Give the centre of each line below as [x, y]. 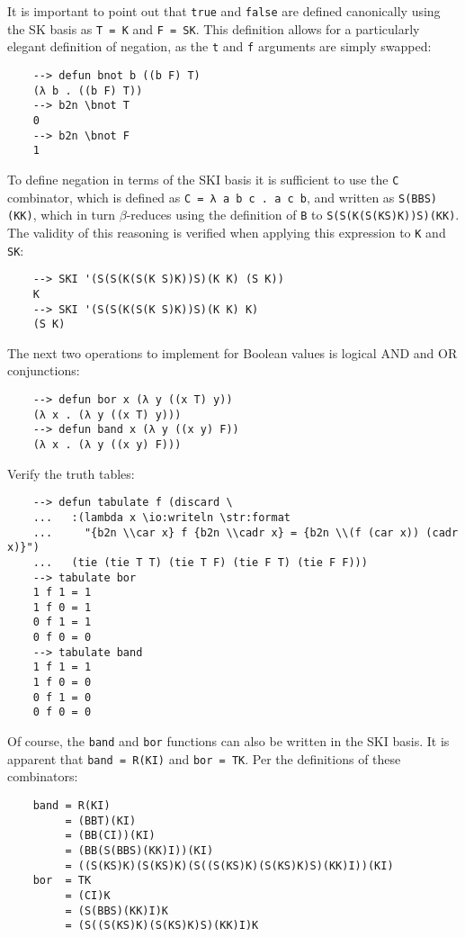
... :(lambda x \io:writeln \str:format [161, 517]
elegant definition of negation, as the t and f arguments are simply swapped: [219, 46]
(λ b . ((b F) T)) [88, 90]
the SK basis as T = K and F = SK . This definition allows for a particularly [214, 28]
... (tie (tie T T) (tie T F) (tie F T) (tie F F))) [200, 562]
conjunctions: [44, 370]
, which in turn [74, 215]
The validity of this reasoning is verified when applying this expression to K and [227, 232]
